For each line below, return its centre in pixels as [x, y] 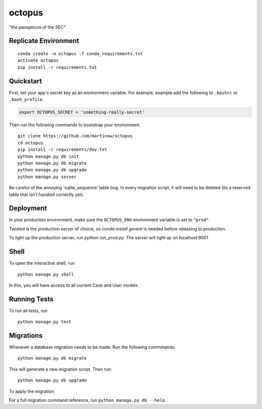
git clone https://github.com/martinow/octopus [75, 136]
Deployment [28, 208]
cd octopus [31, 143]
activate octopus [38, 60]
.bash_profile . [26, 99]
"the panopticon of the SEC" [37, 27]
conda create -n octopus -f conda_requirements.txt [80, 54]
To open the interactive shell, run [42, 263]
